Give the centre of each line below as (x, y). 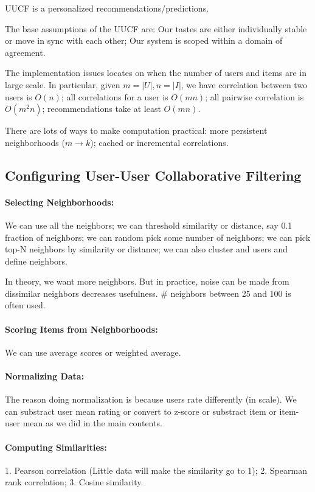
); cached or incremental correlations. (159, 142)
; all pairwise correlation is (254, 96)
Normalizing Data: (45, 376)
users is (19, 96)
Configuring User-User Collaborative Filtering (153, 175)
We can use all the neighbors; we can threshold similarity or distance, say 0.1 (149, 225)
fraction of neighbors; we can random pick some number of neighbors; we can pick (158, 237)
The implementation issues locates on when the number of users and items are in (156, 73)
